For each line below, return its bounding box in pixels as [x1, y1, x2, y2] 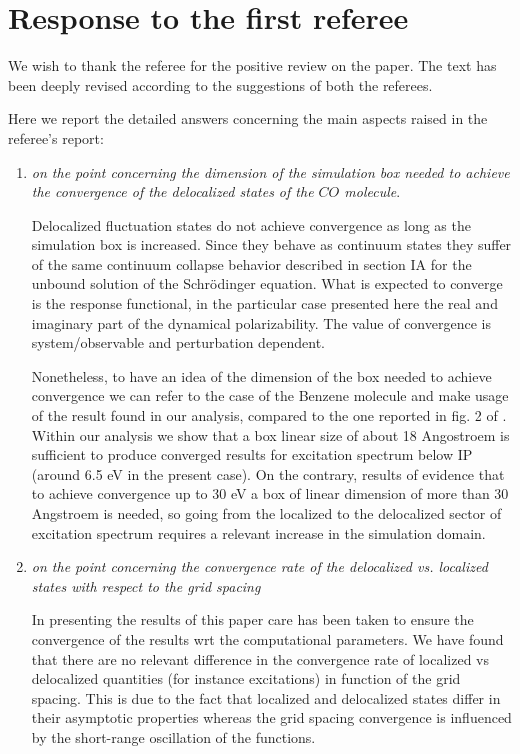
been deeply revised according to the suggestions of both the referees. [8, 74, 433, 95]
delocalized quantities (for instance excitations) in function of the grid [31, 668, 461, 689]
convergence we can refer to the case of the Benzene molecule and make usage [31, 385, 509, 406]
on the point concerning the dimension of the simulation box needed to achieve [31, 161, 510, 182]
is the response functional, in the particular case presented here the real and [31, 293, 498, 314]
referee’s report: [8, 127, 104, 148]
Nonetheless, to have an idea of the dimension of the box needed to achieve [31, 365, 492, 386]
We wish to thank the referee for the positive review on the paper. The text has [8, 55, 497, 76]
